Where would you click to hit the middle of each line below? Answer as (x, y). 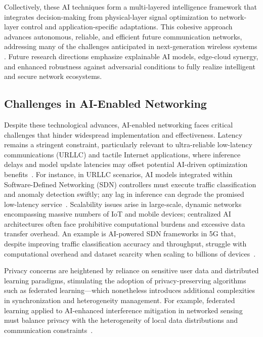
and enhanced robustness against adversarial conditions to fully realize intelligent (130, 66)
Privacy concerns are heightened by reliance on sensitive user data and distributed (131, 270)
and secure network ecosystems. (53, 76)
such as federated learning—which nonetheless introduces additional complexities (130, 290)
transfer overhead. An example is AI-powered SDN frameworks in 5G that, (120, 234)
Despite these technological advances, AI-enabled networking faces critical (119, 124)
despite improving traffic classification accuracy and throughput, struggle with (125, 244)
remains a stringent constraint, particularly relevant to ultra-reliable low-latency (128, 144)
